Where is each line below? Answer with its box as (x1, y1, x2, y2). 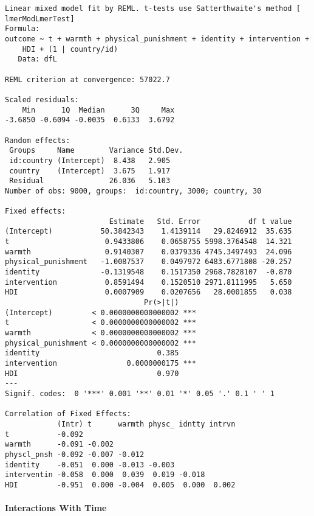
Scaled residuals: (5, 95, 79, 104)
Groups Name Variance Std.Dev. (9, 146, 183, 155)
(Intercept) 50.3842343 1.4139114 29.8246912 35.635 (5, 227, 292, 236)
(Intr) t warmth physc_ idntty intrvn (56, 419, 236, 428)
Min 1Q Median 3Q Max (22, 105, 175, 114)
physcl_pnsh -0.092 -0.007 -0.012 (5, 450, 145, 459)
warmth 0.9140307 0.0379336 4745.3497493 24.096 (5, 247, 292, 256)
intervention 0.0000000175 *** (5, 358, 196, 368)
